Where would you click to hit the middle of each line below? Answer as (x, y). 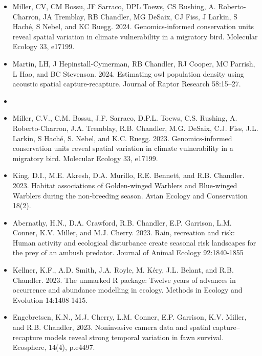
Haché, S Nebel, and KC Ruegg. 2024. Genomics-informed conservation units (133, 26)
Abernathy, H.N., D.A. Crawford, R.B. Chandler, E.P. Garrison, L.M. (122, 222)
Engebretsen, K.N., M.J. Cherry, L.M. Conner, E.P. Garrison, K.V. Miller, (129, 317)
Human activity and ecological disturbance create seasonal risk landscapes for (134, 242)
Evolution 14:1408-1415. (50, 299)
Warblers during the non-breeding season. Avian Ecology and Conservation (130, 195)
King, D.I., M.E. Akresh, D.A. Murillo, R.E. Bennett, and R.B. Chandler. (128, 175)
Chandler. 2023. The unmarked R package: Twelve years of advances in (124, 280)
